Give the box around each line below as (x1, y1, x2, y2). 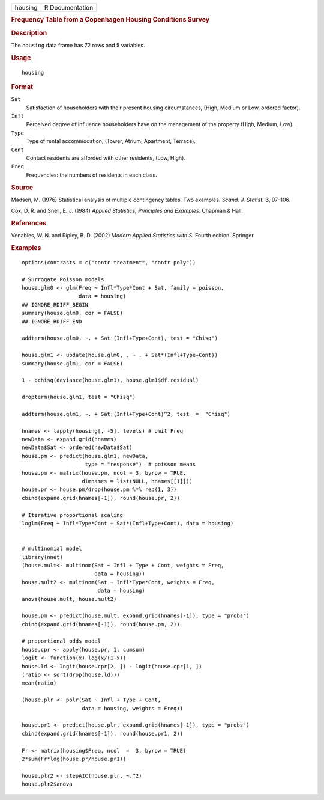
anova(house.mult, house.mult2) (22, 596, 117, 602)
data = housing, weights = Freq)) (82, 705, 183, 712)
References (11, 219, 47, 227)
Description (11, 29, 47, 37)
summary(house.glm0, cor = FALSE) (22, 310, 123, 317)
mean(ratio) (22, 680, 57, 686)
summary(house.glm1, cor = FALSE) (22, 360, 123, 367)
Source (11, 183, 34, 192)
